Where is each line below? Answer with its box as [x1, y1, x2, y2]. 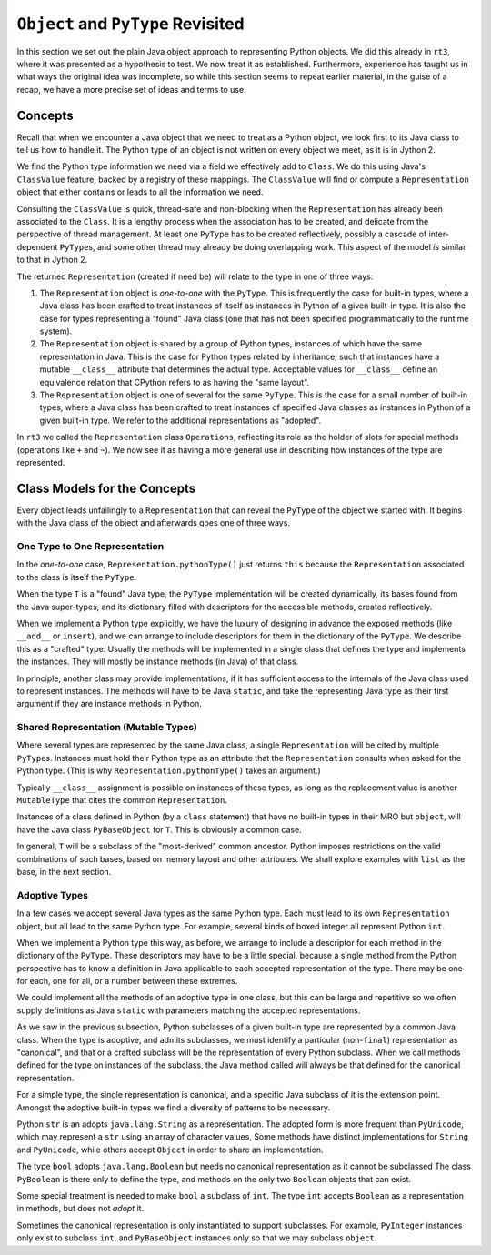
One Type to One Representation [16, 540, 165, 553]
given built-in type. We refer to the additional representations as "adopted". [39, 415, 322, 426]
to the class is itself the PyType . [16, 571, 136, 582]
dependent [16, 241, 58, 252]
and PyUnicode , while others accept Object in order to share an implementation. [16, 1144, 324, 1155]
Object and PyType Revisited [16, 14, 245, 34]
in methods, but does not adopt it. [16, 1203, 145, 1214]
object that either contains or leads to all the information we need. [16, 186, 264, 197]
